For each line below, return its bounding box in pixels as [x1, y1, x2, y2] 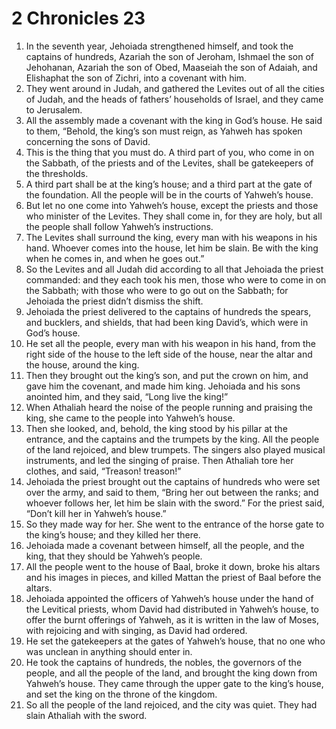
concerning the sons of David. [25, 135, 151, 147]
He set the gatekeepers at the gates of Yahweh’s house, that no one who [25, 635, 326, 647]
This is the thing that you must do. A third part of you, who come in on [25, 146, 315, 158]
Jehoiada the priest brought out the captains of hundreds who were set [25, 475, 321, 487]
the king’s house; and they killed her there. [25, 528, 201, 541]
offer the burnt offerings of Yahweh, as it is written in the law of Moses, [25, 613, 319, 626]
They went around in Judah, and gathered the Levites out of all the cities [25, 82, 325, 94]
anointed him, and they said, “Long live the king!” [25, 390, 229, 402]
